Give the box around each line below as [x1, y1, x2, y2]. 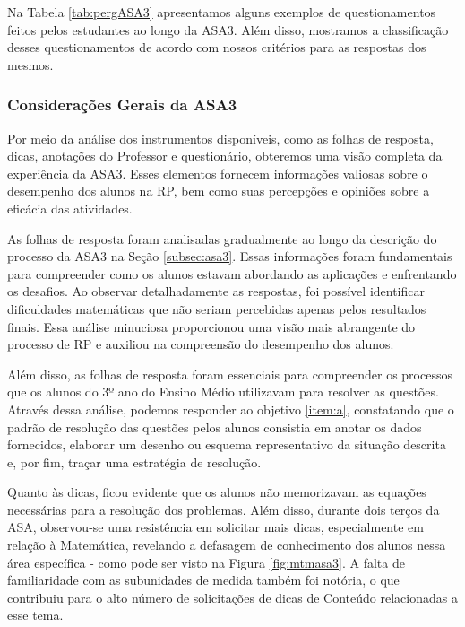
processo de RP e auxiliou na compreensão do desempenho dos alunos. [7, 335, 394, 353]
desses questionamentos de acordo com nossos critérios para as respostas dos [7, 38, 426, 57]
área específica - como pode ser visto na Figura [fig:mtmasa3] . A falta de [7, 553, 405, 571]
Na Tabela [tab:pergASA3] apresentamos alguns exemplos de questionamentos [7, 3, 436, 21]
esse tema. [7, 605, 64, 624]
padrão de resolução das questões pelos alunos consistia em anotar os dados [7, 417, 422, 436]
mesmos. [7, 55, 54, 74]
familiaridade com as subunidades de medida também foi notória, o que [7, 570, 400, 589]
